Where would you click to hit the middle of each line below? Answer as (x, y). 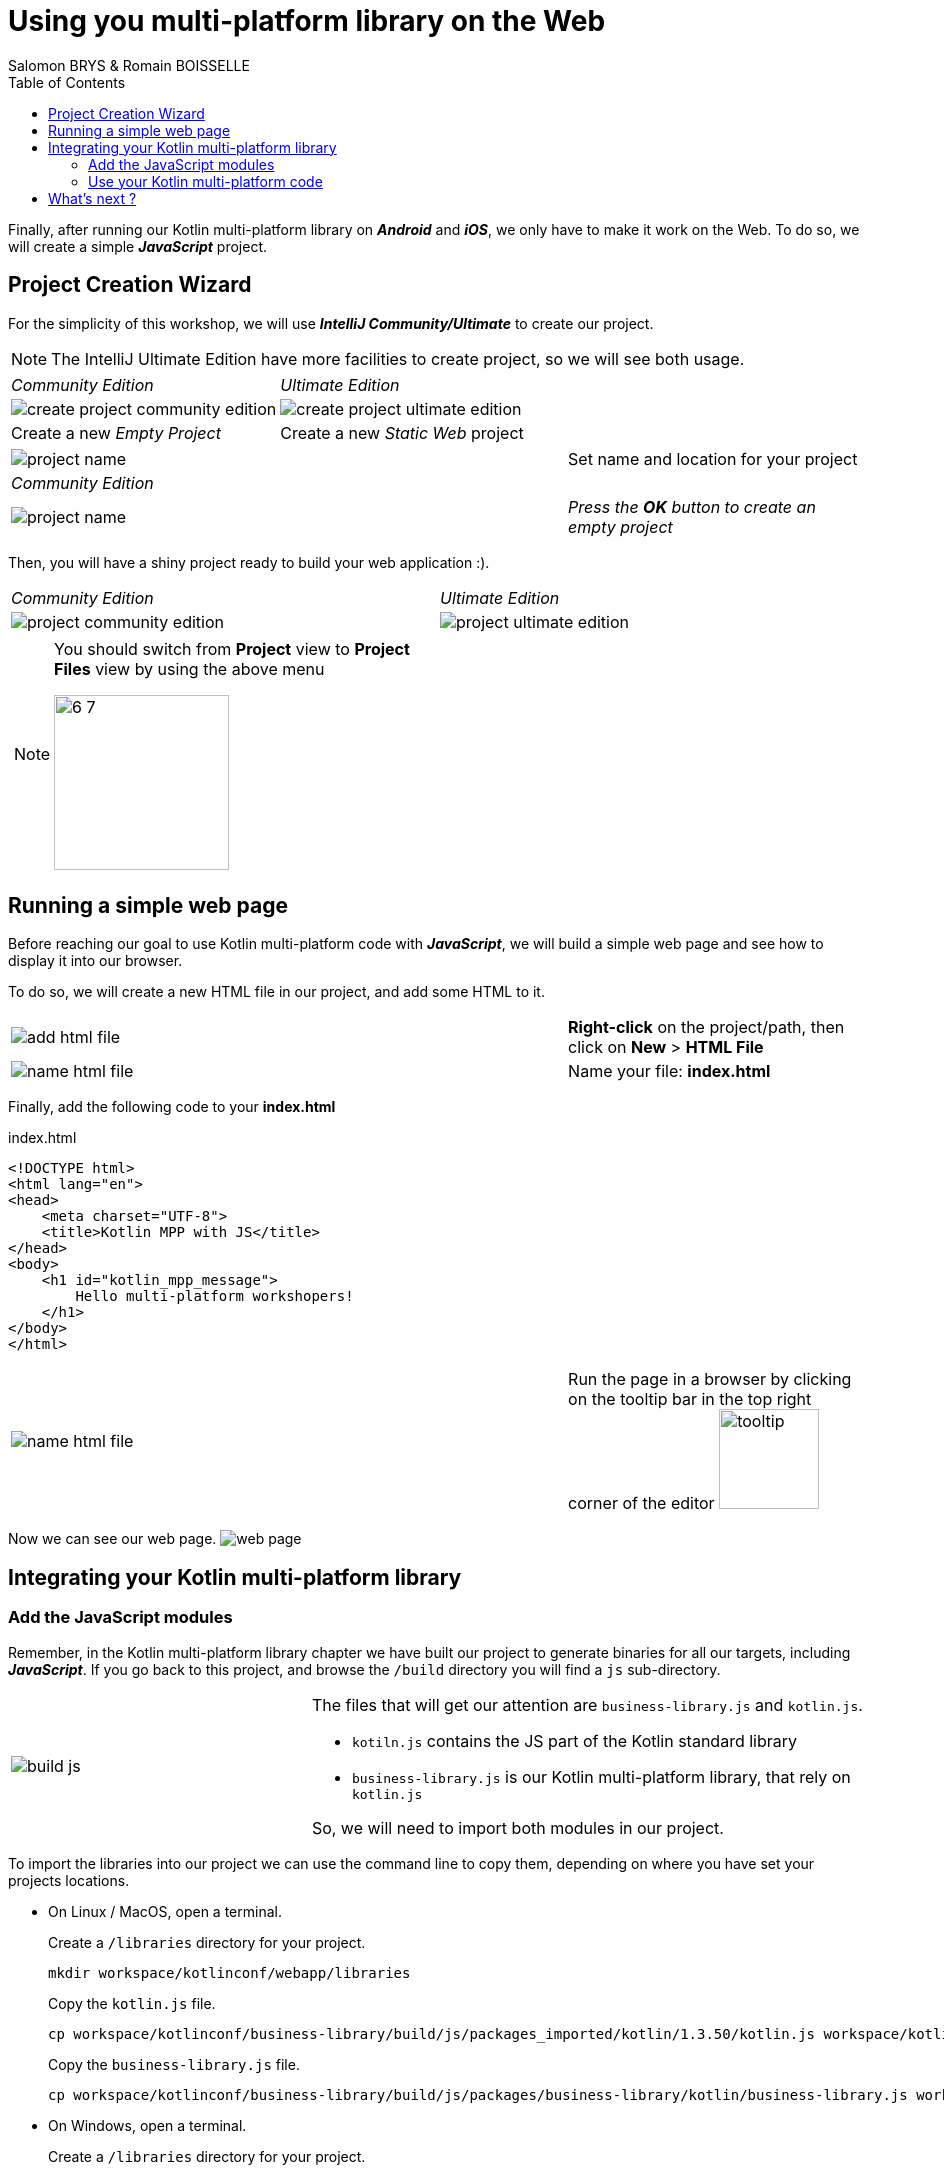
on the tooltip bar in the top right (690, 1399)
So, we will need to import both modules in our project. (517, 1827)
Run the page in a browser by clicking (710, 1379)
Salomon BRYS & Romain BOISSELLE (129, 65)
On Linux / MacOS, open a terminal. (165, 1911)
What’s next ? (92, 198)
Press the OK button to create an (692, 506)
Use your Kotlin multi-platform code (205, 181)
